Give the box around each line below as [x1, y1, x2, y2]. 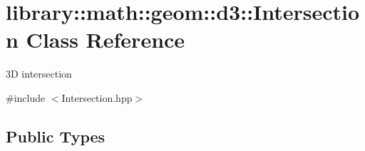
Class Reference [26, 25, 185, 54]
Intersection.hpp [61, 90, 133, 105]
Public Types [6, 125, 106, 147]
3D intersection [6, 66, 72, 81]
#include [6, 90, 46, 105]
